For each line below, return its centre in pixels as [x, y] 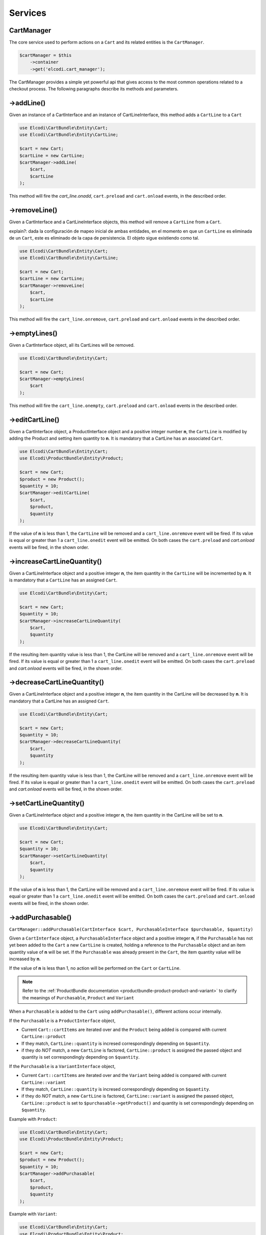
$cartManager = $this [46, 55]
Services [28, 13]
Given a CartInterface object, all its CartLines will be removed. [72, 345]
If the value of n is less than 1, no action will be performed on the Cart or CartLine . [95, 968]
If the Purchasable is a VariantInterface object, [62, 1066]
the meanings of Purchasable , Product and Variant [78, 997]
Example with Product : [33, 1119]
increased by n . [25, 959]
